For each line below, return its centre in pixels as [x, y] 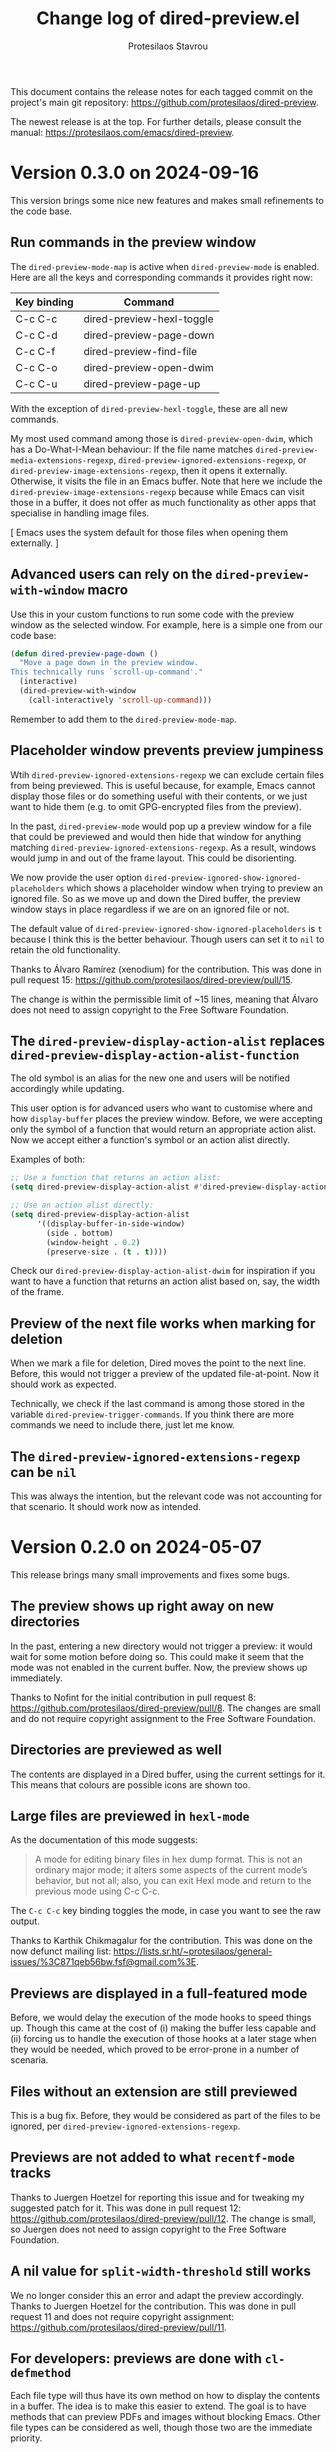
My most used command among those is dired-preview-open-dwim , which [161, 438]
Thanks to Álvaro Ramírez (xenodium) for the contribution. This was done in [166, 969]
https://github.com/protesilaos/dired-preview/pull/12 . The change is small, [163, 2218]
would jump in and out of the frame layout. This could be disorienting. [153, 858]
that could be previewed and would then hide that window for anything [156, 836]
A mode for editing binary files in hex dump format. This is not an [168, 1859]
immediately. [36, 1678]
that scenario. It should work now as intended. [106, 1506]
